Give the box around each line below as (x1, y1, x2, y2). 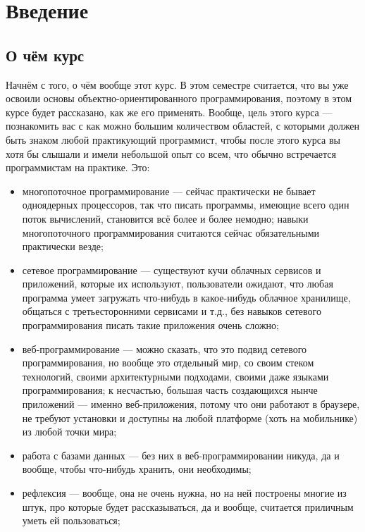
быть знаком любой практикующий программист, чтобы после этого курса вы (6, 132, 340, 147)
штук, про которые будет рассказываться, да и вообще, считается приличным (22, 499, 354, 514)
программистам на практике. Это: (6, 160, 150, 175)
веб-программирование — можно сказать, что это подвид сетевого (22, 341, 307, 356)
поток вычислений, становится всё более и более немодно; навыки (22, 211, 309, 225)
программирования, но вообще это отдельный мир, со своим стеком (22, 355, 314, 370)
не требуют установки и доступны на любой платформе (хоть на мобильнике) (22, 410, 358, 425)
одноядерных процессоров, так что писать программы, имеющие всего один (22, 197, 349, 212)
